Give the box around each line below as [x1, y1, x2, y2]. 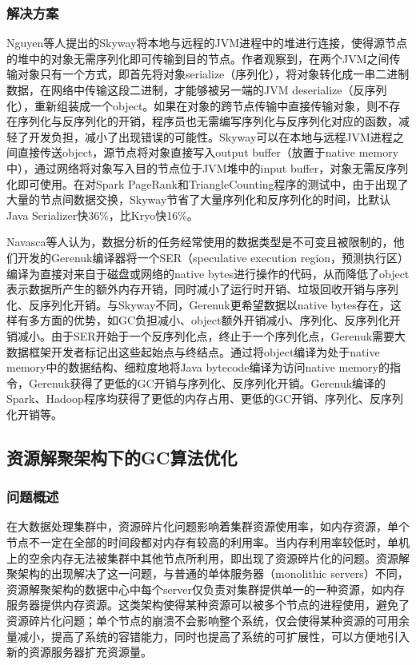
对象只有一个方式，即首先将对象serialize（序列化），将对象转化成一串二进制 [17, 66, 410, 82]
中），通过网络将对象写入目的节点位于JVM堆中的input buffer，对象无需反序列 [6, 159, 409, 176]
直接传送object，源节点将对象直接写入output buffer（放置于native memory [17, 144, 399, 161]
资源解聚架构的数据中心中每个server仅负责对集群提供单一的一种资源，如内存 [6, 580, 405, 597]
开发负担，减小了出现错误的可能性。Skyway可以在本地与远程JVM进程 [28, 128, 393, 145]
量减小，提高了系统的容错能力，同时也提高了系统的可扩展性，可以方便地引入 [6, 627, 410, 644]
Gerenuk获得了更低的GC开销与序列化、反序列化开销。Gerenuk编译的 [28, 374, 386, 391]
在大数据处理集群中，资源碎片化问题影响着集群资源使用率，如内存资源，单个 [6, 518, 410, 535]
